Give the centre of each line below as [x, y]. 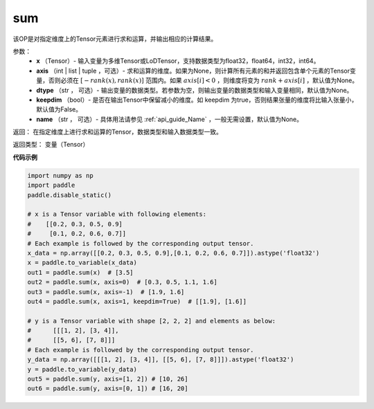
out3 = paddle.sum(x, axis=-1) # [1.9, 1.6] [106, 292]
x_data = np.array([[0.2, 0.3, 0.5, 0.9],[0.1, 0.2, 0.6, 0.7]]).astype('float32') [173, 253]
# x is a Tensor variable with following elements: [117, 214]
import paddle [51, 185]
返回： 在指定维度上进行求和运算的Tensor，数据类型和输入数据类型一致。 [118, 132]
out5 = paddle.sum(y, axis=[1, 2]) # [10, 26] [108, 379]
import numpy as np [60, 175]
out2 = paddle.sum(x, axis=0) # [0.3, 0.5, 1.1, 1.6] [122, 282]
